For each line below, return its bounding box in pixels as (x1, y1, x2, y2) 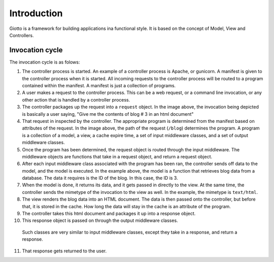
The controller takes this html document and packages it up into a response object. (22, 211, 196, 217)
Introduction (9, 8, 63, 19)
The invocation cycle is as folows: (9, 59, 80, 65)
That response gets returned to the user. (22, 248, 107, 254)
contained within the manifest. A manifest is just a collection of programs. (22, 83, 176, 89)
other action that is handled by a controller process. (22, 96, 130, 103)
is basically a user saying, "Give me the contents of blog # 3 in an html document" (22, 111, 194, 117)
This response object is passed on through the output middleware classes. (22, 217, 178, 223)
